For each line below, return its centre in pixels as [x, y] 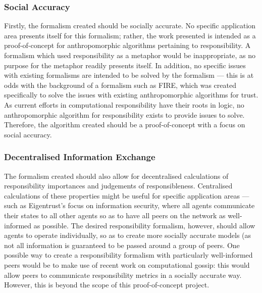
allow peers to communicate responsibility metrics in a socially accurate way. [123, 275]
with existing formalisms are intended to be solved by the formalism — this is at [129, 75]
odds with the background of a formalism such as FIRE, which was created [120, 85]
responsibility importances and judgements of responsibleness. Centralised [118, 186]
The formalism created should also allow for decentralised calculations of [116, 176]
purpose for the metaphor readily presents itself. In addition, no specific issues [125, 65]
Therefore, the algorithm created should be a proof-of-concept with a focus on [125, 125]
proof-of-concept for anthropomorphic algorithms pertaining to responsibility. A [127, 45]
